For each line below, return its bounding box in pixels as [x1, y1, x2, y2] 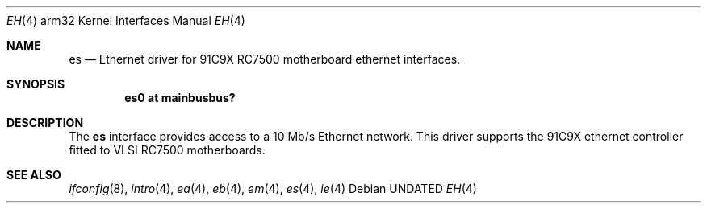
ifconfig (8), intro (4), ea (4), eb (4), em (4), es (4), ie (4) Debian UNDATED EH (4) [69, 182, 477, 195]
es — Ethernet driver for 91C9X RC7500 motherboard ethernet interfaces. [69, 52, 461, 66]
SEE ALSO [6, 168, 61, 182]
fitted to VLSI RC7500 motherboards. [69, 143, 266, 157]
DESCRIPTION [6, 116, 84, 129]
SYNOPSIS [6, 77, 65, 91]
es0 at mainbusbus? [124, 91, 236, 104]
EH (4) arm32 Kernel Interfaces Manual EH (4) [6, 14, 245, 27]
